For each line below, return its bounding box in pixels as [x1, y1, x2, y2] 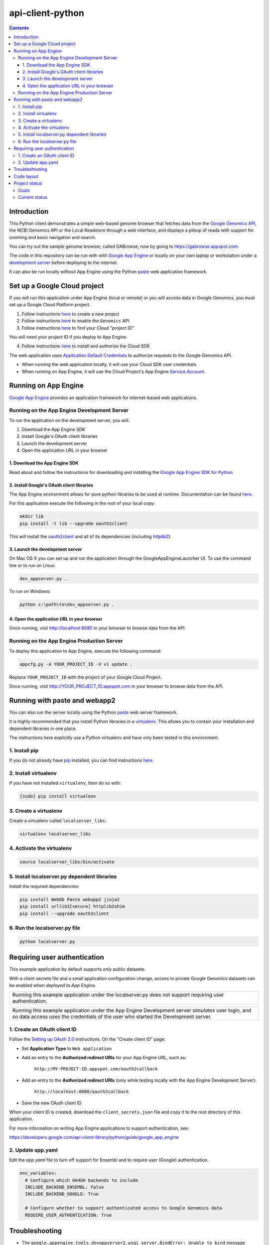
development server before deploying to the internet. [9, 259, 118, 265]
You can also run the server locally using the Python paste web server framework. [9, 709, 178, 715]
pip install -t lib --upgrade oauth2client [19, 520, 128, 526]
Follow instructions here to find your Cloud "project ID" [21, 325, 134, 331]
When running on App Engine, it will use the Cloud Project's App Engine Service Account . [21, 369, 206, 374]
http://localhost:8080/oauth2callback [34, 1089, 129, 1095]
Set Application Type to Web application [21, 1045, 112, 1051]
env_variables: [19, 1170, 57, 1176]
